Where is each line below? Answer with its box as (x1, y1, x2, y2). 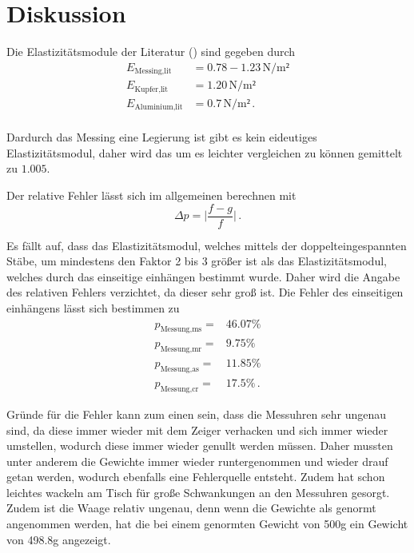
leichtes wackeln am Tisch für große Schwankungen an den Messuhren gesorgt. (6, 483, 390, 500)
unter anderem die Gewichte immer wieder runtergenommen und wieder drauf (6, 452, 388, 469)
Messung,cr (160, 384, 199, 393)
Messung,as (160, 365, 199, 374)
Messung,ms (160, 325, 202, 334)
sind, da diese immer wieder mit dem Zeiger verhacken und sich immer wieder (6, 421, 388, 438)
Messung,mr (160, 345, 202, 354)
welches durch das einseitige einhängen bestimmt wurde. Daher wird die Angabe (6, 268, 400, 284)
